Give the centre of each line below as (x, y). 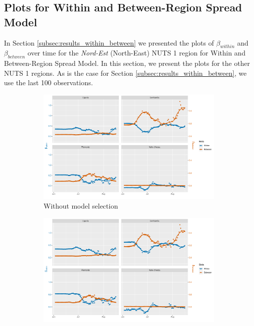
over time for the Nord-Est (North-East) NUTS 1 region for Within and (136, 53)
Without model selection (81, 206)
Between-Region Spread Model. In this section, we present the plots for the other (127, 63)
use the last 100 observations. (49, 82)
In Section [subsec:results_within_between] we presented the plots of (109, 42)
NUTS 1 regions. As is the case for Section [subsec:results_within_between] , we (125, 73)
